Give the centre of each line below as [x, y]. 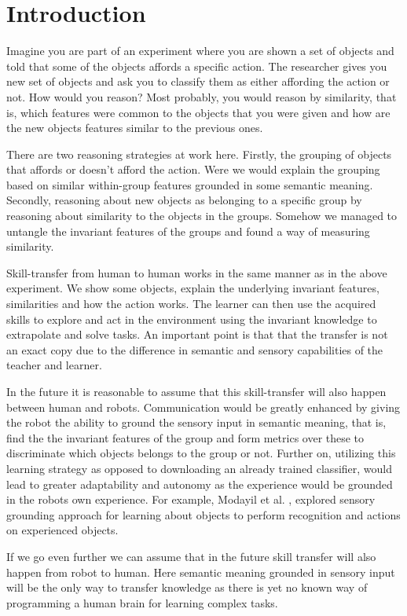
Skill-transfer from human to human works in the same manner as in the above [197, 272]
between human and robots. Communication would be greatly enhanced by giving [203, 407]
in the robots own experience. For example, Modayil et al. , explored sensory [191, 499]
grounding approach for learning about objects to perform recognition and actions [203, 514]
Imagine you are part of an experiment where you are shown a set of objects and [200, 51]
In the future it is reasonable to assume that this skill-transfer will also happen [196, 391]
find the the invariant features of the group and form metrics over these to [185, 437]
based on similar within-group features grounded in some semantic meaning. [190, 184]
